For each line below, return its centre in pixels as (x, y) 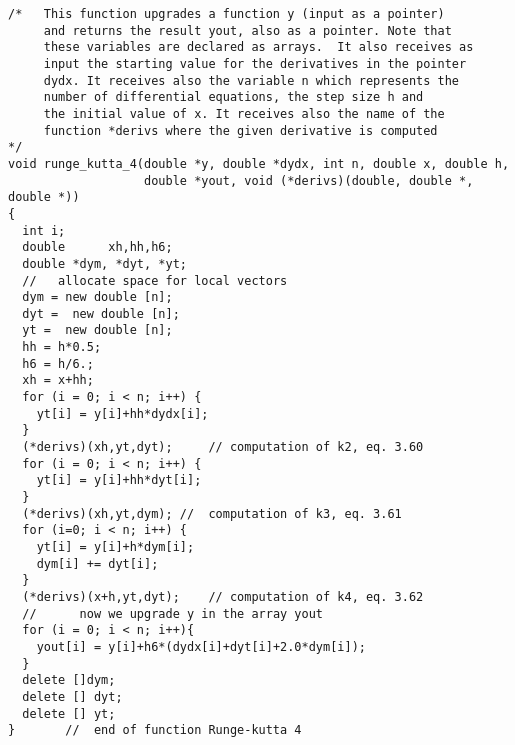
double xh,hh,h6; (97, 247)
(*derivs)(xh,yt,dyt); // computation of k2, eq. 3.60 (223, 447)
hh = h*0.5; (62, 347)
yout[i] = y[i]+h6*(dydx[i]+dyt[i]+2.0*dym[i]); (201, 646)
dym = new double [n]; (97, 297)
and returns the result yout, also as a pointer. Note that (247, 30)
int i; (44, 230)
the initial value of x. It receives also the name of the (244, 113)
